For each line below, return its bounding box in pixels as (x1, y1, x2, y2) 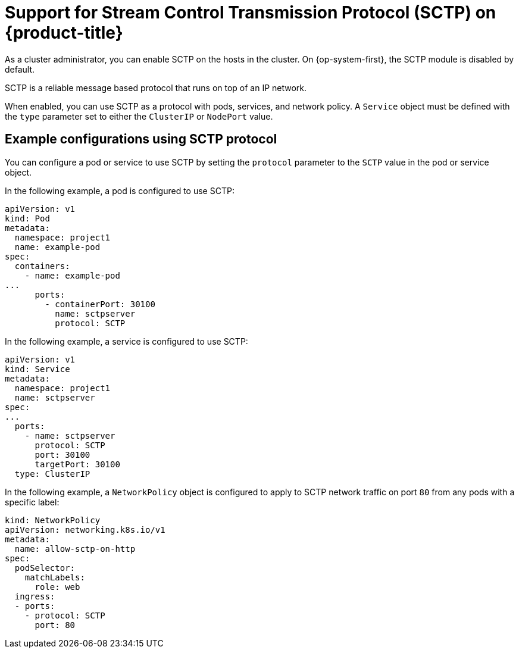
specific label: (5, 496, 60, 507)
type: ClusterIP (14, 468, 90, 479)
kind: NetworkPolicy (5, 515, 101, 525)
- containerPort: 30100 (45, 299, 155, 309)
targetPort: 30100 (35, 459, 120, 469)
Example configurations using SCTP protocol (5, 132, 277, 147)
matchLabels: (24, 572, 85, 582)
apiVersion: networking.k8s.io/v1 (5, 524, 165, 535)
